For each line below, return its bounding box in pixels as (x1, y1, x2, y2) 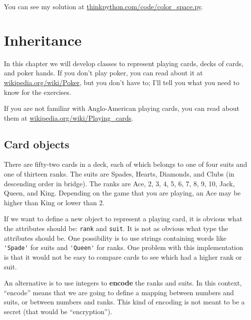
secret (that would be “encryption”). (4, 306, 112, 316)
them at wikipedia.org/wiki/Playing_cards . (4, 112, 134, 123)
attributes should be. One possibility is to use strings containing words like (4, 232, 227, 243)
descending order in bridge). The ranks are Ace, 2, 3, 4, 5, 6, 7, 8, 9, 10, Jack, (4, 178, 235, 188)
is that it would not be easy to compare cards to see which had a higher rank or (4, 251, 242, 262)
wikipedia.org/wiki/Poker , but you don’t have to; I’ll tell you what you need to (4, 77, 239, 87)
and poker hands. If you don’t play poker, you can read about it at (4, 68, 203, 78)
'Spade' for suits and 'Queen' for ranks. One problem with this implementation (4, 242, 243, 252)
